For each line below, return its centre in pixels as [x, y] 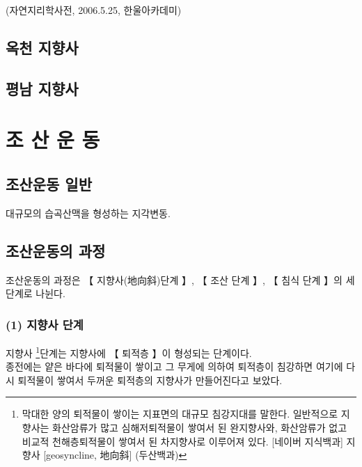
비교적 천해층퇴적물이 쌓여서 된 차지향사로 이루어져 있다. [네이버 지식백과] [182, 441]
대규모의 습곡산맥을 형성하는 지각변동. [88, 213]
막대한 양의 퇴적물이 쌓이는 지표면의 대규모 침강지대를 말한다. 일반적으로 [180, 414]
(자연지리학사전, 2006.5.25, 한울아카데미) [94, 10]
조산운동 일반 [49, 183]
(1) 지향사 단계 [45, 324]
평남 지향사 [42, 88]
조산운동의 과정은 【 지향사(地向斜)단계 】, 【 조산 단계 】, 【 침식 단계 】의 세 [180, 279]
